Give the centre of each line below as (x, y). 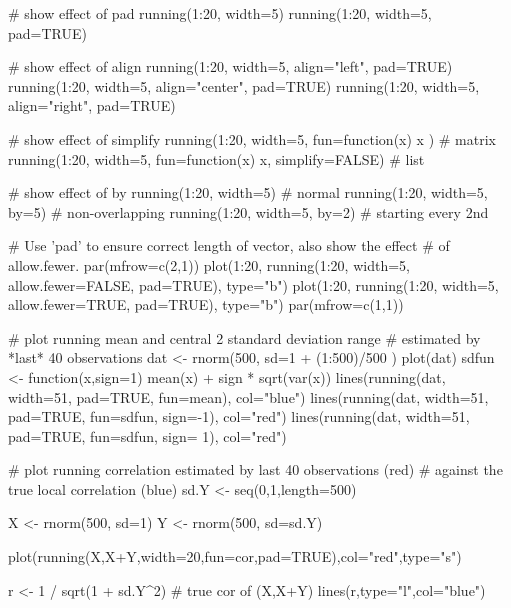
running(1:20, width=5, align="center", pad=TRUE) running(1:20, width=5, (244, 85)
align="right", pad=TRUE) (92, 105)
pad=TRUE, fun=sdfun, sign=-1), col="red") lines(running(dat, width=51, (239, 416)
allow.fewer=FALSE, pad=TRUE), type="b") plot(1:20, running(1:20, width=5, (253, 284)
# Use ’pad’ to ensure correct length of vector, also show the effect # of (229, 245)
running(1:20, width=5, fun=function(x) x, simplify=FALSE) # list (216, 158)
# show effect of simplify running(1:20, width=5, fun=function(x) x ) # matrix (252, 138)
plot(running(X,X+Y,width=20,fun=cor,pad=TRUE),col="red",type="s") (235, 556)
